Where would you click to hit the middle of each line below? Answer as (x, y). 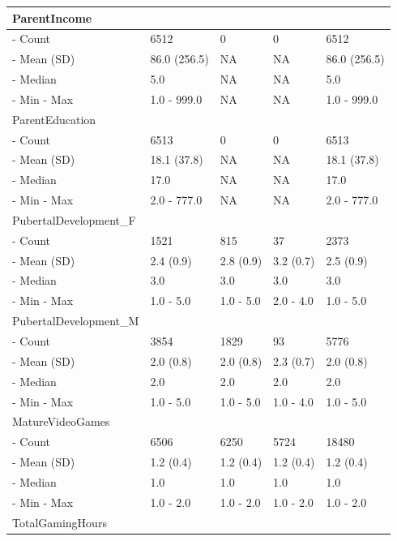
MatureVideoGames (61, 421)
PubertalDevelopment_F (74, 219)
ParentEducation (54, 119)
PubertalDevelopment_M (76, 321)
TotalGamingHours (60, 522)
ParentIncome (52, 17)
